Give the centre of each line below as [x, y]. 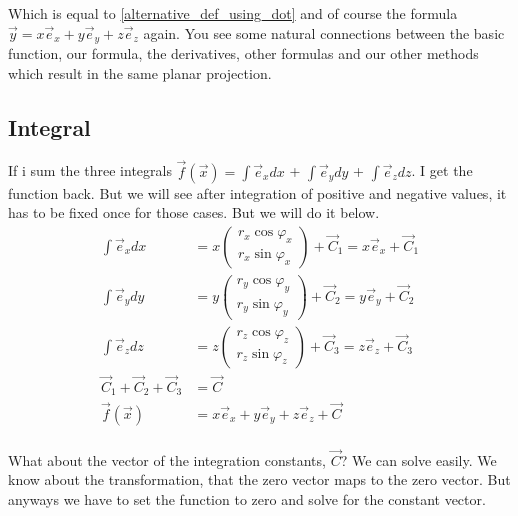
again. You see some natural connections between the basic [324, 32]
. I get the [442, 170]
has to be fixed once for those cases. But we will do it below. [194, 212]
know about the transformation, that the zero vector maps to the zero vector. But [259, 479]
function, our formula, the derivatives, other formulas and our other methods [243, 53]
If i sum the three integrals [90, 170]
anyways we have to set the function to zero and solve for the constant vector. [247, 499]
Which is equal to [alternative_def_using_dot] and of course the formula [233, 13]
